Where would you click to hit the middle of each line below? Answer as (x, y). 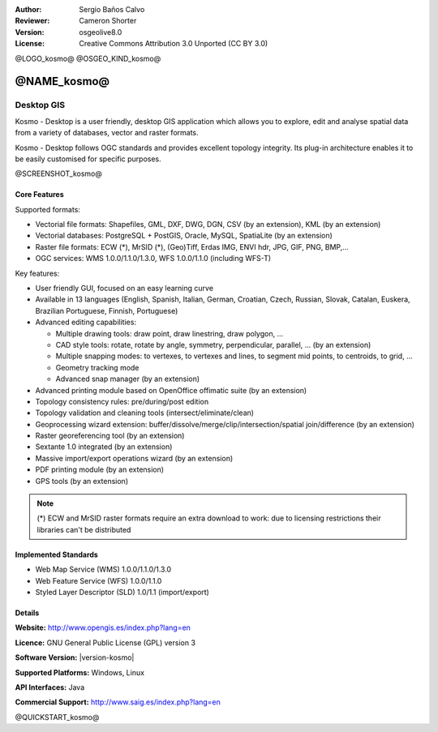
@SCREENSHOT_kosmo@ (59, 173)
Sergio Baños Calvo (112, 9)
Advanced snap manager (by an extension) (128, 379)
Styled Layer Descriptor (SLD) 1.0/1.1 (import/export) (122, 592)
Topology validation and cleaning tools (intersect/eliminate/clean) (145, 413)
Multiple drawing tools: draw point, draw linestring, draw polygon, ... (170, 333)
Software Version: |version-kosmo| (75, 657)
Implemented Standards (57, 554)
